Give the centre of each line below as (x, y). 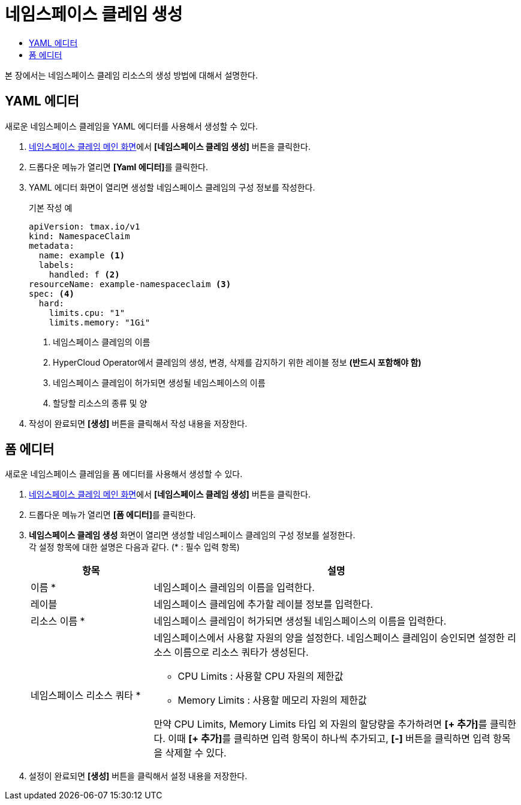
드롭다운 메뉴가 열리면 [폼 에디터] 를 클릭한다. (112, 515)
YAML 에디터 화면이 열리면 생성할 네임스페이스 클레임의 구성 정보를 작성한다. (172, 187)
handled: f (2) (84, 274)
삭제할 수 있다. (196, 753)
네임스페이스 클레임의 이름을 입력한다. (234, 588)
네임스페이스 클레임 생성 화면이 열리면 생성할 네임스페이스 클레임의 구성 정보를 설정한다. (192, 535)
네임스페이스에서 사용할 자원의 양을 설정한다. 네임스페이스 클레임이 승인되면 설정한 (329, 638)
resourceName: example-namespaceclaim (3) (130, 284)
